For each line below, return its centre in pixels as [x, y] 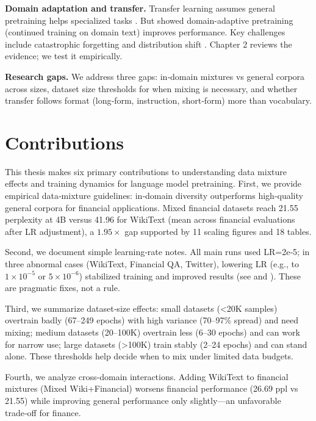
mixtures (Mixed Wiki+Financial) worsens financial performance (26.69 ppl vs [152, 388]
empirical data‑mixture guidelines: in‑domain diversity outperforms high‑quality [154, 196]
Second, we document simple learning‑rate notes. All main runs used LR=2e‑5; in [157, 252]
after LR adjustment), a [50, 231]
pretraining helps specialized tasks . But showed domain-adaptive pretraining [149, 20]
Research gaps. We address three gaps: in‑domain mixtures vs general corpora [155, 76]
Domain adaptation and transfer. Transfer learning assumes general [140, 8]
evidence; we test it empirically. [64, 56]
